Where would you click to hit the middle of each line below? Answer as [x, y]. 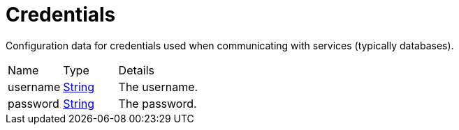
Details [136, 70]
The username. [158, 87]
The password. [158, 103]
